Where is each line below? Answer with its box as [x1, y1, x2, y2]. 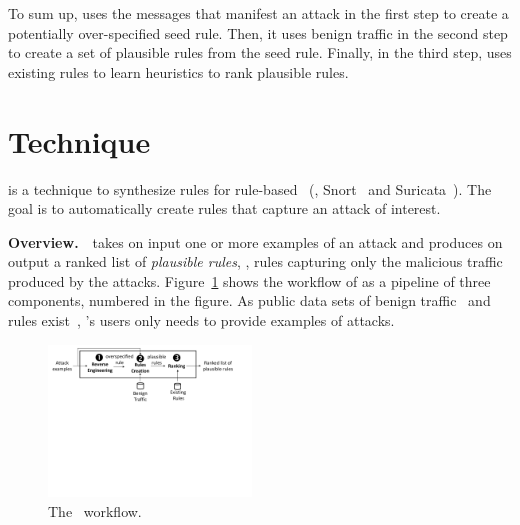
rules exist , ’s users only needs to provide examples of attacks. [8, 310, 395, 331]
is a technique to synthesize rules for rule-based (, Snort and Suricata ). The [8, 178, 492, 199]
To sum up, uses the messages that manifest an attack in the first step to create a [8, 3, 509, 23]
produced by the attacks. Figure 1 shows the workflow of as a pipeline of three [8, 270, 491, 291]
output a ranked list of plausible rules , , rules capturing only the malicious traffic [8, 251, 503, 272]
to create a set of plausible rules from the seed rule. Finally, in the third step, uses [8, 42, 512, 63]
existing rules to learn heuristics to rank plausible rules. [8, 61, 349, 82]
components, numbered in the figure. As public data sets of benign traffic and [8, 290, 491, 311]
